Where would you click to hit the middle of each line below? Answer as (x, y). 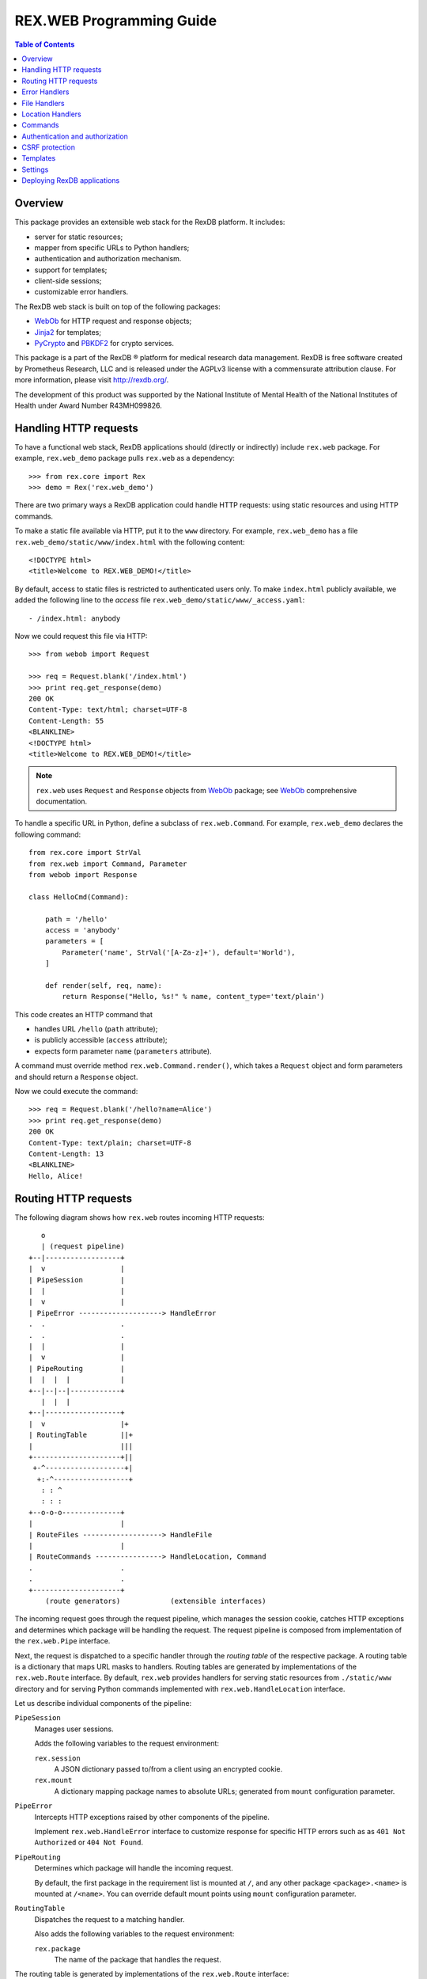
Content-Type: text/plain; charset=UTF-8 (110, 1143)
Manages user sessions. (74, 1729)
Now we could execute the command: (76, 1092)
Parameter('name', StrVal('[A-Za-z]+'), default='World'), (179, 952)
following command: (48, 834)
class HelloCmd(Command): (79, 897)
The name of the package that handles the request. (138, 1959)
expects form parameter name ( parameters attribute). (123, 1051)
